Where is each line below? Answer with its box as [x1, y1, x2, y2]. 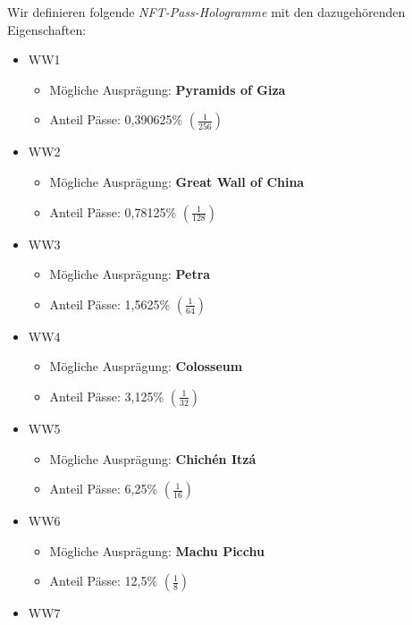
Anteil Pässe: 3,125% [49, 386, 164, 405]
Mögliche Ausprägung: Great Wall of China [49, 172, 305, 190]
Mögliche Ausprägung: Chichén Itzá [49, 449, 256, 468]
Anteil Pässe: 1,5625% [49, 294, 171, 313]
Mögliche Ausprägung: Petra [49, 265, 211, 283]
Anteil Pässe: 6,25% [49, 479, 158, 498]
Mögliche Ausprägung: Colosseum [49, 357, 243, 376]
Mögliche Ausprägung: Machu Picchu [49, 541, 265, 560]
